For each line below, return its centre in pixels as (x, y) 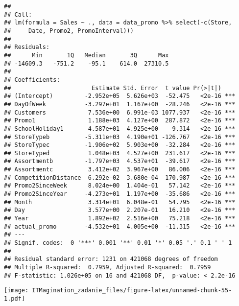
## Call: (18, 14)
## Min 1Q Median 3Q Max (86, 55)
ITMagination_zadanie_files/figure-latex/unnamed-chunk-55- (132, 291)
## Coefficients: (32, 80)
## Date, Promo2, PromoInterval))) (69, 31)
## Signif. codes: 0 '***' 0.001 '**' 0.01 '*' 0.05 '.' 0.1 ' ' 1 (118, 243)
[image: (16, 291)
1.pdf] (14, 298)
